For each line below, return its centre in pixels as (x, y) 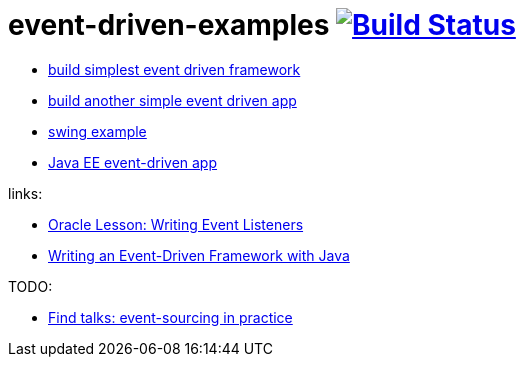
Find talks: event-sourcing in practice (170, 317)
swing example (97, 131)
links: (25, 193)
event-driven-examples (169, 25)
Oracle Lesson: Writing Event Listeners (176, 224)
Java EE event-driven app (133, 162)
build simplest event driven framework (174, 69)
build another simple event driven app (172, 100)
